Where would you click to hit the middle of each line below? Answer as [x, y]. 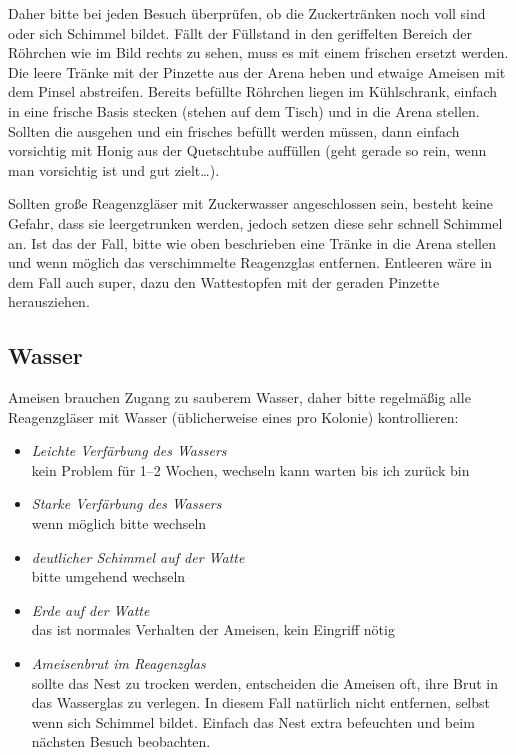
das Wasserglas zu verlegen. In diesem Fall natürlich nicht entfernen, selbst [261, 702]
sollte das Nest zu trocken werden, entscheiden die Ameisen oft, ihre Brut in [264, 682]
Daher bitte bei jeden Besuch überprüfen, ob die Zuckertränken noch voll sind [247, 13]
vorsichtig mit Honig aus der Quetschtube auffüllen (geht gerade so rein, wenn [247, 150]
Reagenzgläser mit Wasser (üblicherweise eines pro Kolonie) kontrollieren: [233, 416]
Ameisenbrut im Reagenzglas [118, 663]
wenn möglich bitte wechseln [119, 523]
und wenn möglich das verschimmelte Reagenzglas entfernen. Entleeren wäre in [250, 262]
